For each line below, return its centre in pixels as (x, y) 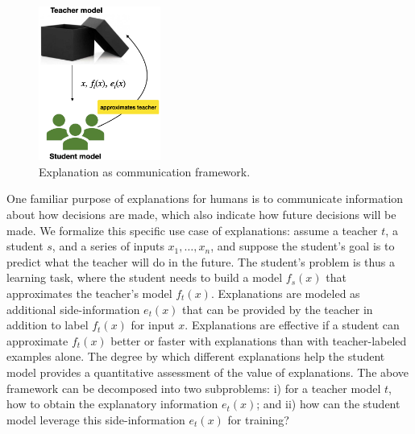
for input (153, 325)
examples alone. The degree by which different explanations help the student (196, 356)
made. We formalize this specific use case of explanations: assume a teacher (192, 230)
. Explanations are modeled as (285, 293)
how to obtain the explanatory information (112, 404)
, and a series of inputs (108, 246)
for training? (258, 419)
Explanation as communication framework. (145, 171)
